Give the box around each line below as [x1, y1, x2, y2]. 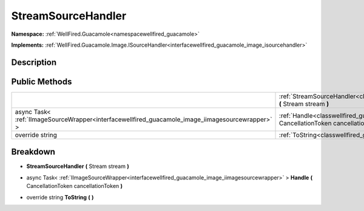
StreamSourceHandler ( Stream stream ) [26, 162, 130, 170]
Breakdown [11, 147, 56, 157]
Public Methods [11, 76, 72, 87]
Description [11, 57, 57, 67]
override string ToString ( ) [26, 193, 94, 201]
